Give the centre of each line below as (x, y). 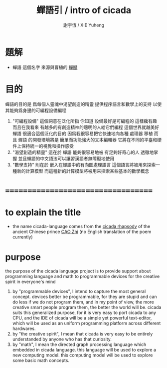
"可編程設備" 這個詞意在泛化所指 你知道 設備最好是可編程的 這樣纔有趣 (84, 121)
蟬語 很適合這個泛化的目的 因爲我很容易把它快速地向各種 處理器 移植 (83, 133)
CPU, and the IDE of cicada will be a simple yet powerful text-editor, (82, 317)
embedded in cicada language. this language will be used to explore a (84, 349)
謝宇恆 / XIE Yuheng (84, 25)
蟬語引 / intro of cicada (84, 10)
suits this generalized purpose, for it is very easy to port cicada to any (84, 312)
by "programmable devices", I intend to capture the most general (79, 291)
